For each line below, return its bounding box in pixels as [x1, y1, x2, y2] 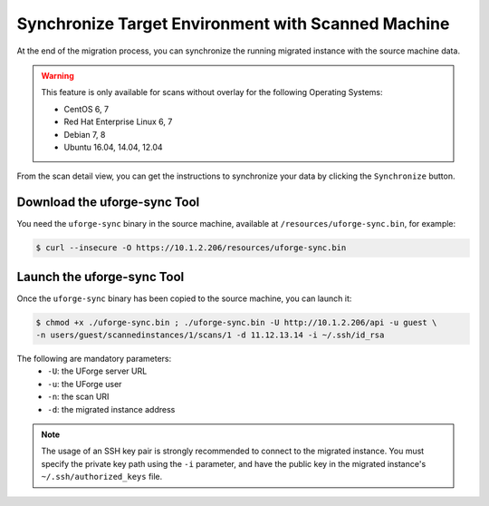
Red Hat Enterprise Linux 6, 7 [63, 116, 173, 127]
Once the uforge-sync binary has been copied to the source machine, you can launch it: [16, 293, 352, 304]
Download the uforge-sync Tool [16, 195, 200, 210]
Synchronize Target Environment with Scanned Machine [16, 14, 450, 34]
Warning [41, 70, 74, 81]
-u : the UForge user [47, 378, 122, 389]
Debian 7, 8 [63, 129, 106, 140]
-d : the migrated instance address [47, 404, 176, 414]
